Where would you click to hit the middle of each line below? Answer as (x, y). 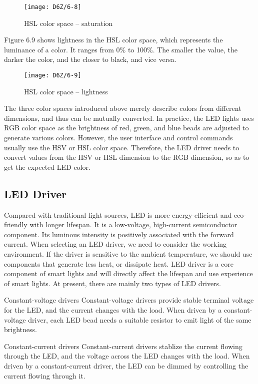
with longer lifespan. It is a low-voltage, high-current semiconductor (133, 224)
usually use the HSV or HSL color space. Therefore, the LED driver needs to (122, 147)
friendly (16, 224)
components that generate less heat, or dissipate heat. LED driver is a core (119, 263)
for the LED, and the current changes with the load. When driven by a (113, 309)
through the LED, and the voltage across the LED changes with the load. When (127, 356)
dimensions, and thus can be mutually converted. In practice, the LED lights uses (129, 118)
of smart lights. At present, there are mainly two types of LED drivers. (113, 283)
